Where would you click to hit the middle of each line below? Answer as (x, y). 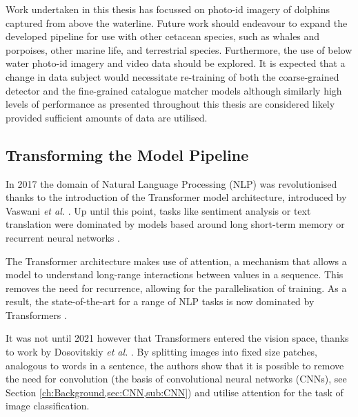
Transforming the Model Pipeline (127, 154)
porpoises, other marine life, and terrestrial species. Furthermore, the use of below (179, 49)
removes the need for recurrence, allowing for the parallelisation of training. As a (176, 288)
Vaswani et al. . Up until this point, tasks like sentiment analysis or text (158, 210)
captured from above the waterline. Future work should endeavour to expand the (177, 22)
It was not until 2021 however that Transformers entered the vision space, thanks (177, 338)
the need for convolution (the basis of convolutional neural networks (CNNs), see (176, 379)
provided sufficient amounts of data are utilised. (107, 117)
